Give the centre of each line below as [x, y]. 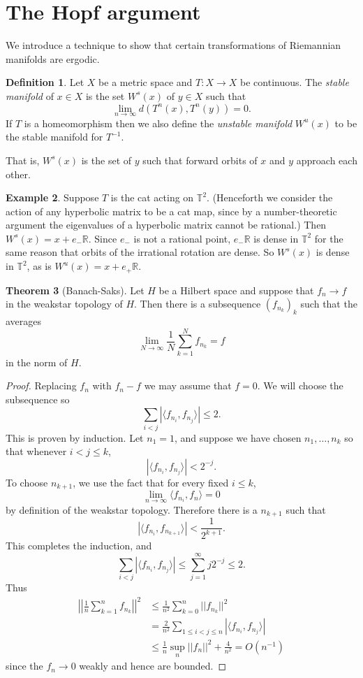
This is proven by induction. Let [75, 437]
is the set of [106, 160]
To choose [27, 482]
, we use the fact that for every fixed [151, 482]
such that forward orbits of [200, 160]
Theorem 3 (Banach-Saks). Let [75, 290]
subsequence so [38, 399]
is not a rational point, [182, 238]
